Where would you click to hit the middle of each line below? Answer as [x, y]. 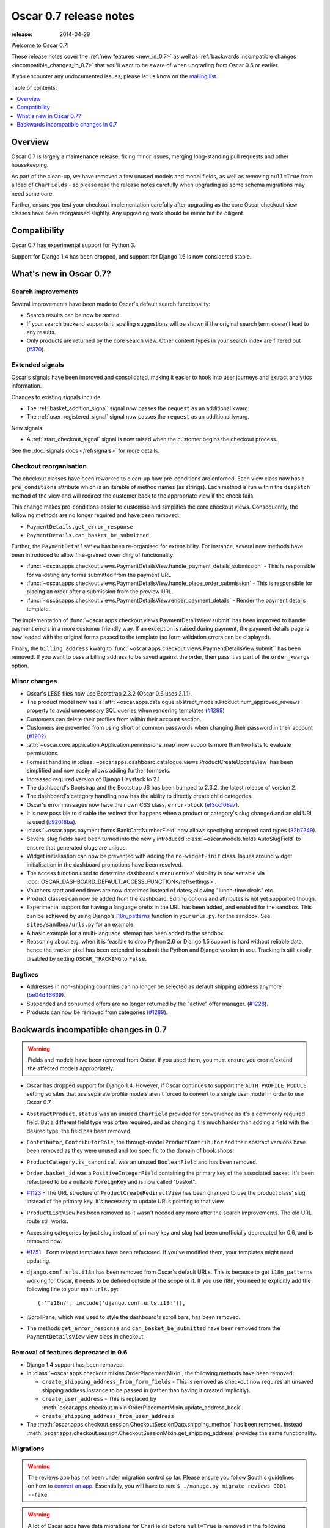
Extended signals [38, 365]
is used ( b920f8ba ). [52, 821]
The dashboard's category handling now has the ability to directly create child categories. [140, 796]
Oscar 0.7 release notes [73, 16]
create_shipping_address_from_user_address [108, 1416]
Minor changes [34, 681]
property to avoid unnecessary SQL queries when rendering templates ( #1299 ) [126, 711]
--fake [38, 1495]
